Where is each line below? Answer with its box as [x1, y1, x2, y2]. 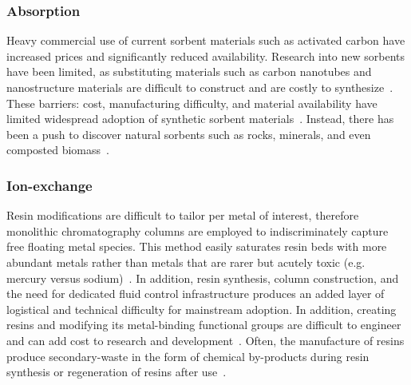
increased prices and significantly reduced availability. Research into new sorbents [6, 47, 405, 64]
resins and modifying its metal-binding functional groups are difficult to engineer [6, 316, 401, 333]
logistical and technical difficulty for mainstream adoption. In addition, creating [6, 300, 397, 317]
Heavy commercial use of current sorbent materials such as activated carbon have [6, 32, 405, 49]
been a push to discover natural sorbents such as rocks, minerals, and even [6, 125, 371, 142]
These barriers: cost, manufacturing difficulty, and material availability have [6, 94, 377, 111]
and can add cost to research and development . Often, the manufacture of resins [6, 331, 405, 348]
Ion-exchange [6, 175, 93, 195]
